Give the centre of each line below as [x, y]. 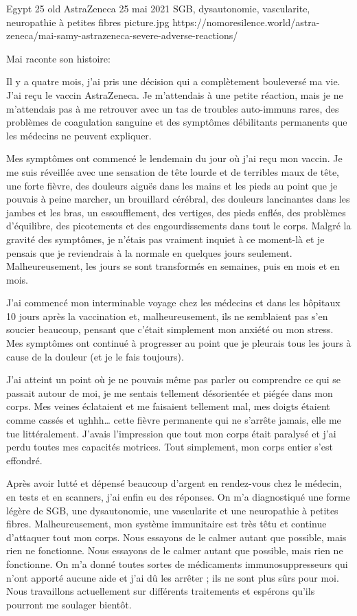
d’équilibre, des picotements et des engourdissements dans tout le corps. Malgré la [179, 226]
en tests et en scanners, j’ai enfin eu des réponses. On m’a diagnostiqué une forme [178, 497]
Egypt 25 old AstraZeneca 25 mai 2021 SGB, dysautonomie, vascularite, [158, 8]
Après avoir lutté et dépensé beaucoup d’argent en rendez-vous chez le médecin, [174, 483]
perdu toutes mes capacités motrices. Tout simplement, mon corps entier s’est [170, 447]
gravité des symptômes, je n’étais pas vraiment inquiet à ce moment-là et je [165, 239]
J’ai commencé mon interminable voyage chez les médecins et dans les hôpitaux [173, 303]
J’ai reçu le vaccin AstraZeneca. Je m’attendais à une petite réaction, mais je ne [175, 94]
